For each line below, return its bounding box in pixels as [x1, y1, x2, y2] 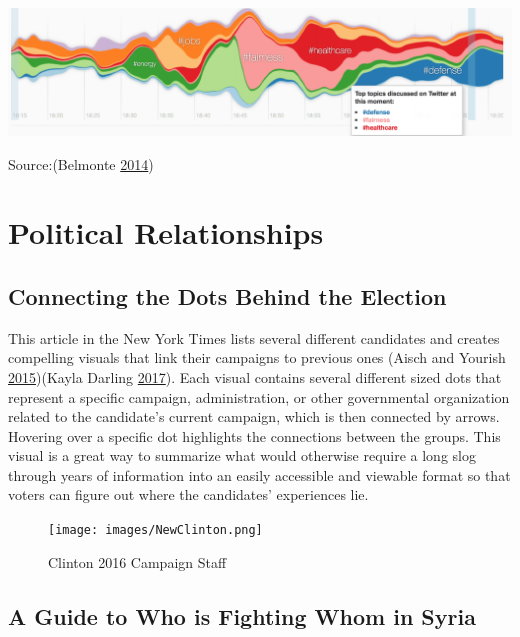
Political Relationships [8, 212, 324, 253]
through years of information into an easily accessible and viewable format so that [8, 464, 511, 485]
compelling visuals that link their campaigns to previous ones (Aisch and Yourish [8, 347, 506, 368]
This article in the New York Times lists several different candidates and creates [8, 327, 500, 348]
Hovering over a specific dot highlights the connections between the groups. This [8, 425, 501, 446]
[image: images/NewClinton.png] [48, 523, 263, 538]
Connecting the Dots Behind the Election [8, 280, 447, 311]
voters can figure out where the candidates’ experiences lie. [8, 484, 369, 505]
